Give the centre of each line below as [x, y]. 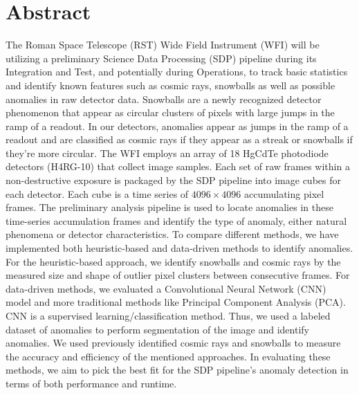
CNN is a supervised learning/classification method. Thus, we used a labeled [168, 315]
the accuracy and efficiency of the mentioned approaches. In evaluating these [168, 356]
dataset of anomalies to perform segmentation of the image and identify [157, 329]
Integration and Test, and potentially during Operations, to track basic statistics [177, 72]
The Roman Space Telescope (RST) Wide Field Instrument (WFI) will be [163, 45]
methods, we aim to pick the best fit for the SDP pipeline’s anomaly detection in [177, 370]
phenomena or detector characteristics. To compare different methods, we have [172, 234]
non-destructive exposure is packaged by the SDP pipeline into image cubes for [173, 180]
